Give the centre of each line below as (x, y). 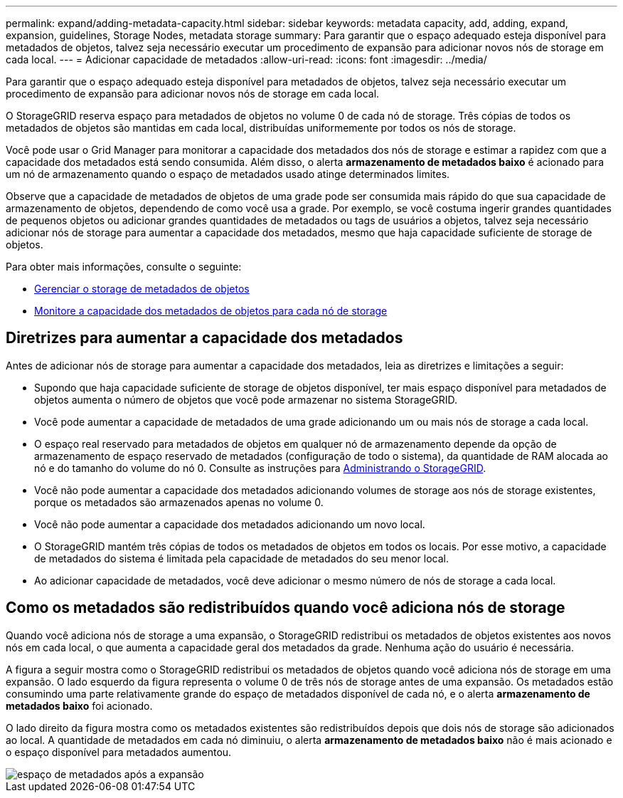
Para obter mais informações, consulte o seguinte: (124, 267)
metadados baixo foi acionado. (79, 705)
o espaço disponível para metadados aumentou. (119, 752)
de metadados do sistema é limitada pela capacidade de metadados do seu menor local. (241, 558)
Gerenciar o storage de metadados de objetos (142, 289)
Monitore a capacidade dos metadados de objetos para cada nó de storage (211, 311)
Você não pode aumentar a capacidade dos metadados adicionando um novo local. (230, 524)
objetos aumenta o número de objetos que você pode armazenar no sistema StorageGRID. (246, 399)
